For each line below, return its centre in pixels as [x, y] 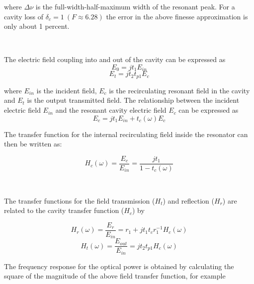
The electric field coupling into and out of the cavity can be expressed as [115, 59]
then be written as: [33, 144]
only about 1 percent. [37, 26]
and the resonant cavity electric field [111, 110]
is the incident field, [67, 90]
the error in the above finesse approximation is [177, 16]
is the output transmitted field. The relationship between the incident [133, 100]
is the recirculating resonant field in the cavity [179, 90]
